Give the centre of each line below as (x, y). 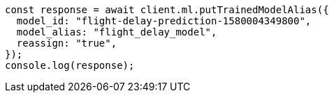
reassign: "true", (67, 43)
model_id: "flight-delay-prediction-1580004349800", (164, 21)
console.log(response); (70, 65)
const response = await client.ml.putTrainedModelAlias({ (167, 10)
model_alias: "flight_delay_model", (117, 32)
